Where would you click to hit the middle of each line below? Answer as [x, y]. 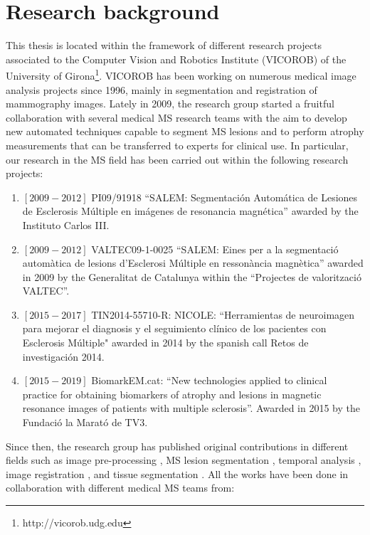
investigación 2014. [63, 356]
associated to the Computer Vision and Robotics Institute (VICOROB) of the [176, 59]
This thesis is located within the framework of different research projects [164, 45]
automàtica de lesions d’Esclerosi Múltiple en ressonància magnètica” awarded [193, 263]
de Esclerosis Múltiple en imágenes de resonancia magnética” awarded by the [190, 211]
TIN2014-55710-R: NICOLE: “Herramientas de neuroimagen [223, 314]
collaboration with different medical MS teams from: [120, 488]
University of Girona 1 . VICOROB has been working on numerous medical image [181, 74]
